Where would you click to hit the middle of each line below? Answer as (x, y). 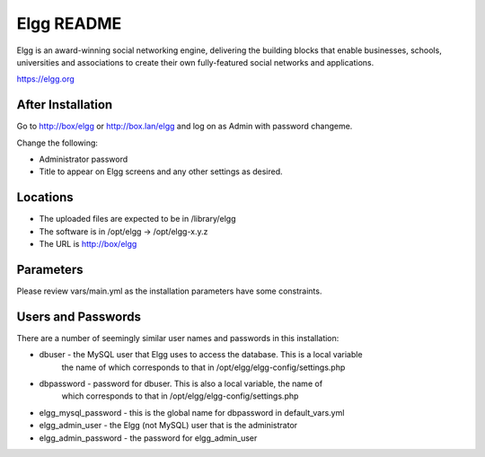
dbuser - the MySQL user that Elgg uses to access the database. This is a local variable (201, 355)
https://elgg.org (46, 79)
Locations (45, 198)
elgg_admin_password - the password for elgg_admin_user (148, 438)
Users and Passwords (79, 316)
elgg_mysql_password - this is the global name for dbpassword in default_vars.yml (192, 412)
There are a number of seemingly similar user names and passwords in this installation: (178, 338)
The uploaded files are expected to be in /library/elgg (137, 219)
